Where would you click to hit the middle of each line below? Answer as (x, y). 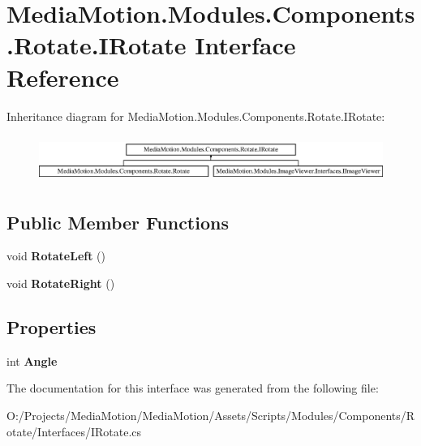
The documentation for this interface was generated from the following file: (193, 388)
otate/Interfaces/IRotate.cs (74, 431)
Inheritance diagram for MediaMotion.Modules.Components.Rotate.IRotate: (196, 116)
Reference (63, 77)
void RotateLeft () (56, 256)
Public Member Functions (118, 222)
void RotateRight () (61, 283)
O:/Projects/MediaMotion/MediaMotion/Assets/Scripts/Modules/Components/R (211, 415)
